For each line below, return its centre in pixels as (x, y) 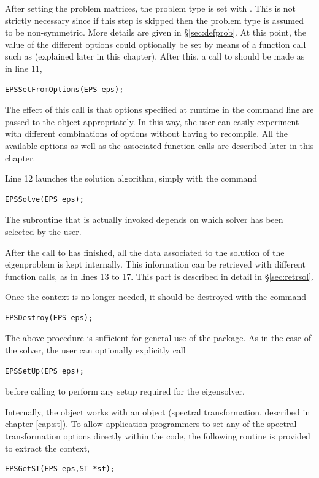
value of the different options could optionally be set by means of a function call (156, 44)
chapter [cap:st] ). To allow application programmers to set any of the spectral (151, 424)
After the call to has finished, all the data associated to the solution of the (145, 252)
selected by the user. (43, 231)
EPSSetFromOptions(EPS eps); (64, 89)
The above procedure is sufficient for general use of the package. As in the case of (158, 338)
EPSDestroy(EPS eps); (49, 318)
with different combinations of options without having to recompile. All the (147, 133)
